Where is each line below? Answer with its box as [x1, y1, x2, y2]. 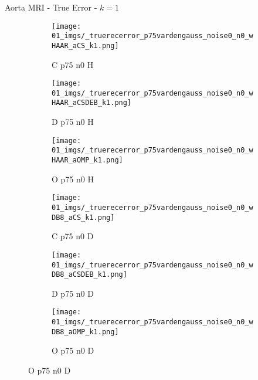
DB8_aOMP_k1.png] [52, 327, 119, 336]
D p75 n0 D [52, 287, 94, 299]
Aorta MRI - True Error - [5, 1, 97, 13]
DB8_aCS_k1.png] [52, 213, 115, 222]
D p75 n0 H [52, 116, 94, 128]
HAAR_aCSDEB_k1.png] [52, 99, 132, 107]
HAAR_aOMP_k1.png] [52, 156, 123, 165]
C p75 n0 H [52, 58, 94, 70]
